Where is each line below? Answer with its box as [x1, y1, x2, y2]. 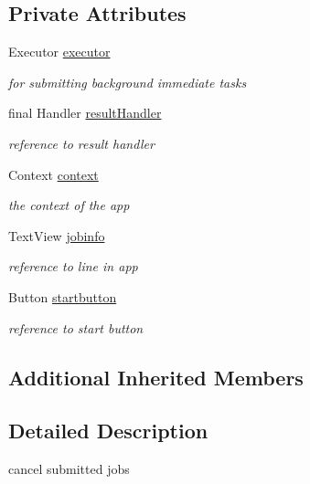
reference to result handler [8, 133, 155, 153]
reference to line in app [8, 257, 138, 276]
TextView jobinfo [8, 226, 105, 245]
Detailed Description [8, 416, 208, 445]
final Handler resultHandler [8, 103, 162, 122]
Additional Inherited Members [8, 363, 304, 391]
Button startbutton [8, 287, 117, 306]
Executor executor [8, 42, 111, 61]
